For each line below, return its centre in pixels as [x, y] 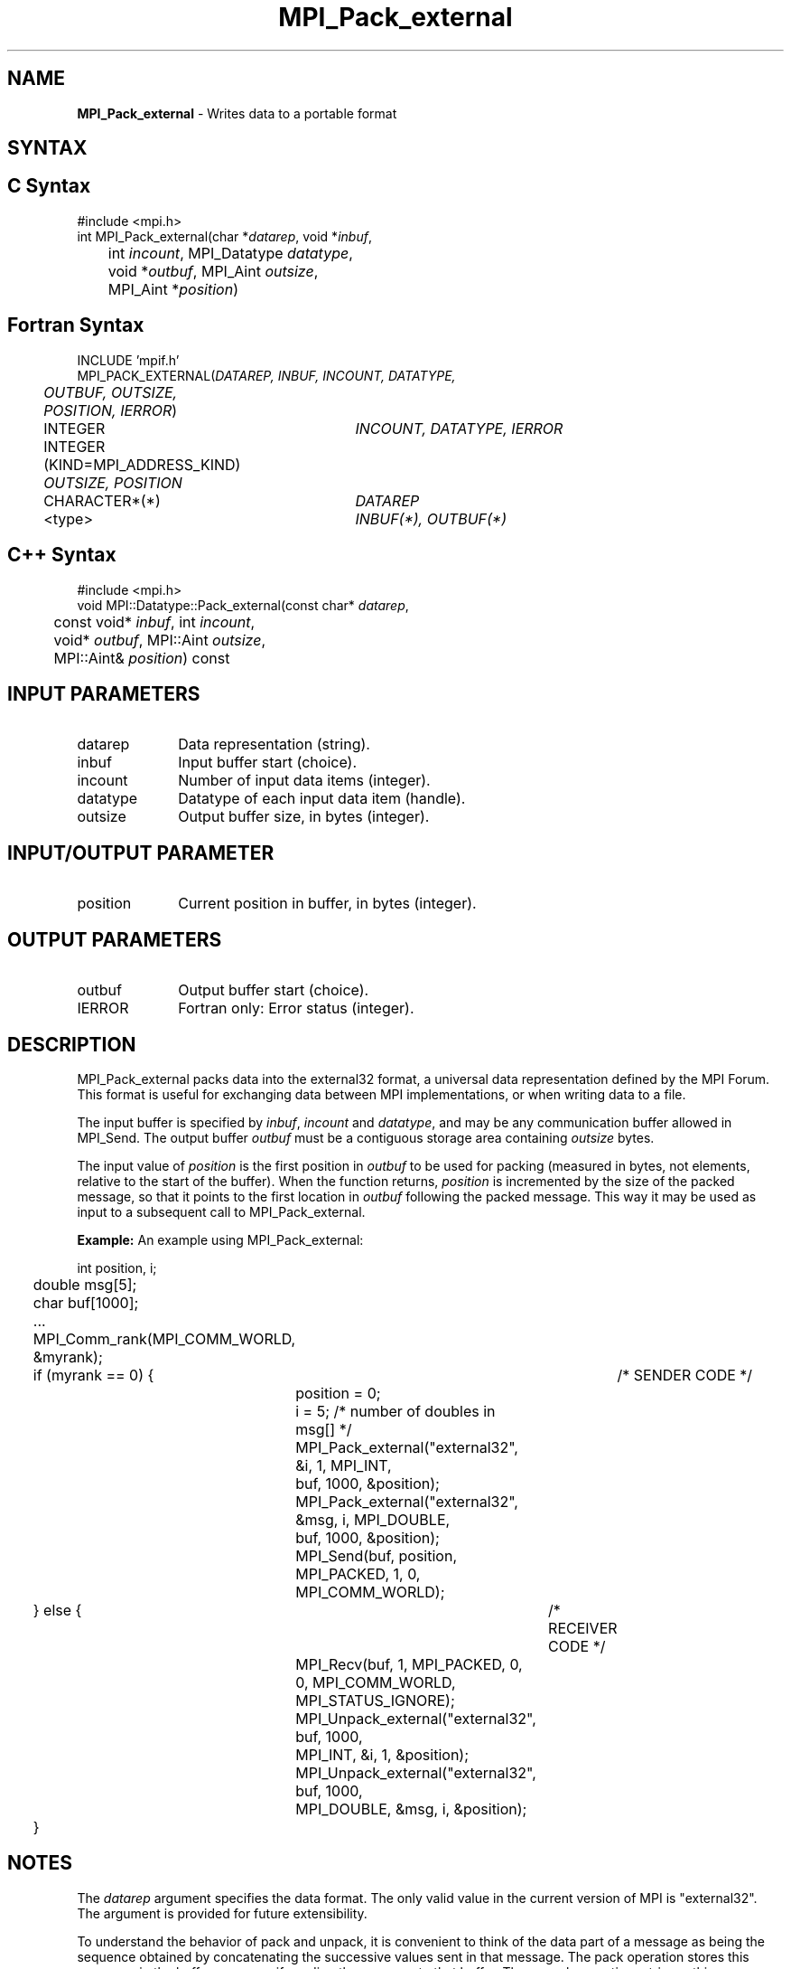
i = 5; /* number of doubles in [395, 1411]
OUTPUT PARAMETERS [115, 939]
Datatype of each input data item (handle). [322, 799]
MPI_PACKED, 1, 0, [358, 1573]
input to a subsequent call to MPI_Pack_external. [221, 1211]
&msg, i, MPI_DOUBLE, [373, 1519]
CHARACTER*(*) [102, 500]
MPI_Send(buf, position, [377, 1555]
